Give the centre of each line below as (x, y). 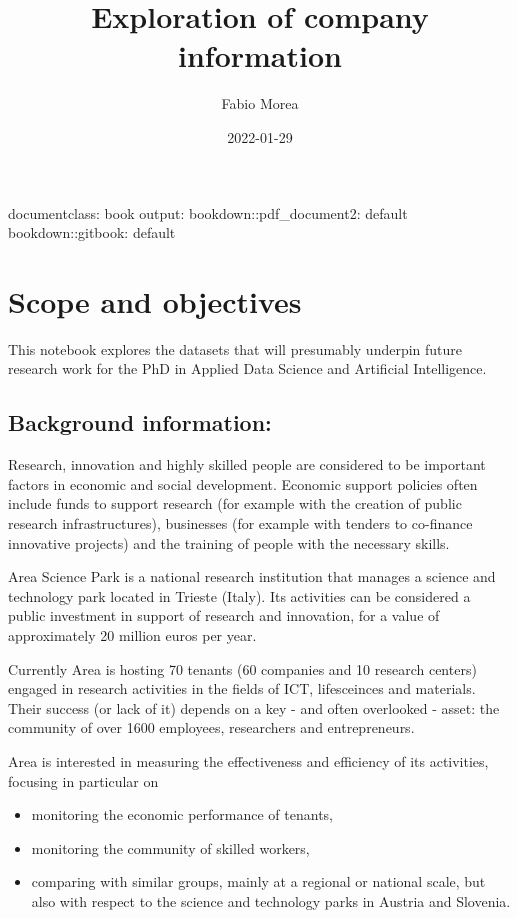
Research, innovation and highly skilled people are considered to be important (247, 464)
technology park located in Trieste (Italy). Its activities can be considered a (239, 595)
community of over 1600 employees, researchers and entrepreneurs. (211, 727)
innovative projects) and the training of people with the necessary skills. (229, 542)
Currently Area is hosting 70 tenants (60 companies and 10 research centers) (242, 668)
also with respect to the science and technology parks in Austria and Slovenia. (271, 900)
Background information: (140, 422)
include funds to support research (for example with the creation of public (235, 503)
